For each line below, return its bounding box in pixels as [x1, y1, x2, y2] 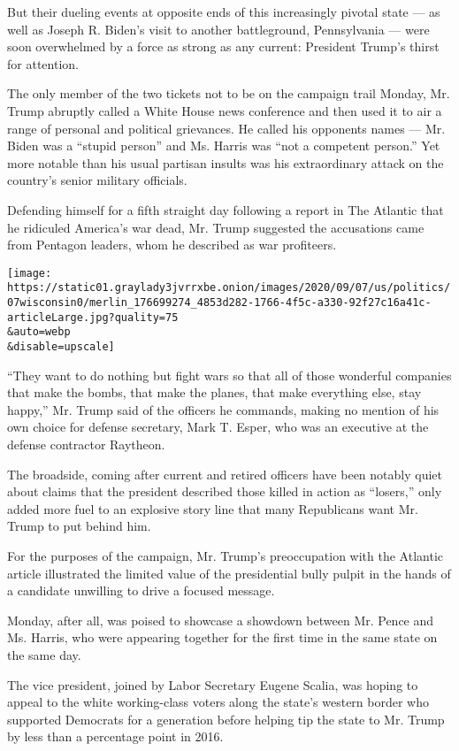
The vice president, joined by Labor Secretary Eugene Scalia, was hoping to [7, 675, 418, 694]
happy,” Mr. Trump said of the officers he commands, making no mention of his [7, 400, 440, 418]
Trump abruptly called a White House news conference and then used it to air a [7, 101, 442, 119]
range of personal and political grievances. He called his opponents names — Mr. [7, 119, 446, 137]
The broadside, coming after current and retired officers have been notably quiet [7, 464, 442, 483]
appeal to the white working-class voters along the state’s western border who [7, 693, 430, 711]
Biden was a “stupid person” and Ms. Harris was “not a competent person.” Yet [7, 136, 440, 155]
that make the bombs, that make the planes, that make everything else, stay [7, 383, 422, 402]
